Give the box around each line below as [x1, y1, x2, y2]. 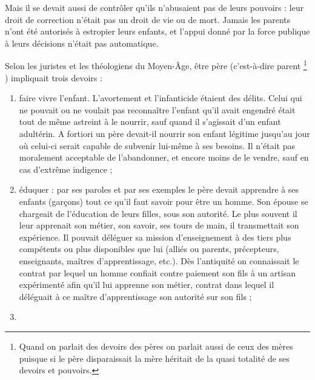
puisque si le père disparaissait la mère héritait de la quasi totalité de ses [19, 352, 290, 364]
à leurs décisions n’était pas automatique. [5, 36, 159, 49]
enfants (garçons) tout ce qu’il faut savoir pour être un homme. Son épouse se [19, 195, 308, 207]
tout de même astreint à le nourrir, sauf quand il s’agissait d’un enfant [19, 115, 281, 128]
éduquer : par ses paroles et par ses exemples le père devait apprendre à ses [19, 183, 299, 196]
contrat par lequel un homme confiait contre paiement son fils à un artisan [19, 266, 296, 279]
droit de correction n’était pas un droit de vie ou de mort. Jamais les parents [5, 13, 291, 25]
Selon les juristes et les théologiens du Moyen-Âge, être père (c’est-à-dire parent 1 [5, 58, 307, 72]
